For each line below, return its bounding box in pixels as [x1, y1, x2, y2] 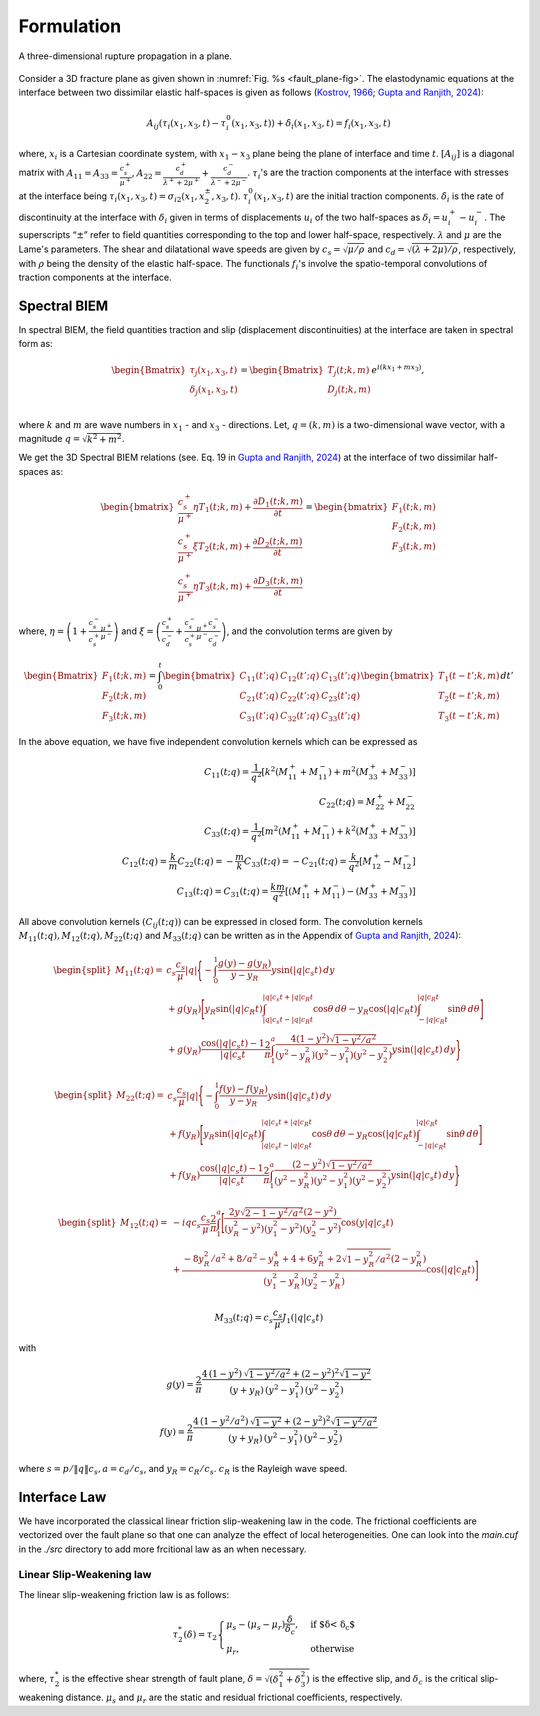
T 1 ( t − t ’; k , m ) [438, 670, 500, 684]
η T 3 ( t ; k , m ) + [192, 580, 252, 594]
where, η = [18, 625, 65, 637]
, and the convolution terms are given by [226, 625, 393, 637]
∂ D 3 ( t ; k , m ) [253, 575, 304, 589]
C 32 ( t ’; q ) [280, 710, 320, 724]
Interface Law [18, 1488, 107, 1505]
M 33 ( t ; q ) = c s [214, 1312, 274, 1326]
